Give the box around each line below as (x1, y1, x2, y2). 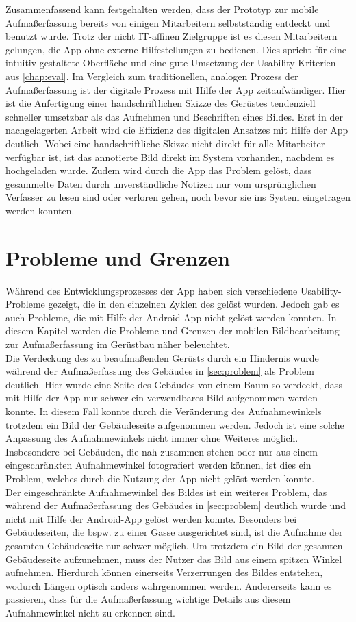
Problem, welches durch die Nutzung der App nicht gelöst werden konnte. (5, 471, 315, 485)
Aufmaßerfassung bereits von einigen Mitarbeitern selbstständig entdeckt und (5, 15, 331, 29)
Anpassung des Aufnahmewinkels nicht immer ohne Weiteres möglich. (5, 431, 298, 445)
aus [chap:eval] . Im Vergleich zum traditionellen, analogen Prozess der (5, 69, 298, 83)
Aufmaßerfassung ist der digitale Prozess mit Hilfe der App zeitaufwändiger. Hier (5, 82, 346, 97)
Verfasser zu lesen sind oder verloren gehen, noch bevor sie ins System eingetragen (5, 190, 351, 204)
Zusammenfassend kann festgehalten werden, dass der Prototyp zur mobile (5, 2, 319, 16)
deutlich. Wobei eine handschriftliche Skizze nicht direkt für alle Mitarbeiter (5, 136, 325, 150)
